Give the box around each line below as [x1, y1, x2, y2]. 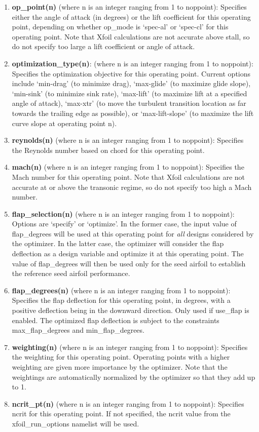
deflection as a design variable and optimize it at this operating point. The [12, 248, 244, 259]
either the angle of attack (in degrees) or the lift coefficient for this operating [12, 11, 251, 22]
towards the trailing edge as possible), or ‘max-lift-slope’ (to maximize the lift [12, 107, 254, 118]
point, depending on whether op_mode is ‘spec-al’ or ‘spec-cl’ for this [12, 21, 229, 32]
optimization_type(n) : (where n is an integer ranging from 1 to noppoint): [12, 58, 253, 68]
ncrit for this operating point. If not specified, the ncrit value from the [12, 408, 231, 419]
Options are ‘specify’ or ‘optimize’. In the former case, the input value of [12, 218, 237, 229]
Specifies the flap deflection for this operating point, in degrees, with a [12, 295, 231, 305]
